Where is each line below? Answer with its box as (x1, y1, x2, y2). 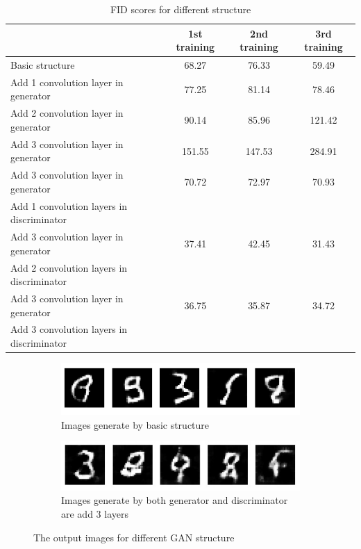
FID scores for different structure (110, 2, 251, 16)
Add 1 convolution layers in (10, 198, 128, 213)
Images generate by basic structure (61, 417, 210, 432)
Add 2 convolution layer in (10, 106, 124, 120)
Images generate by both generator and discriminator (61, 493, 288, 507)
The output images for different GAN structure (33, 530, 235, 544)
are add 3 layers (61, 507, 128, 521)
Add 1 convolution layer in (10, 74, 124, 89)
